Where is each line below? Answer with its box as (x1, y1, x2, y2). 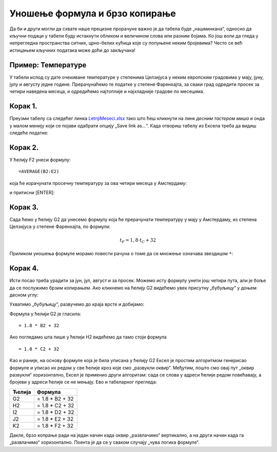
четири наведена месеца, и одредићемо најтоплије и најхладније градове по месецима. (9, 88, 205, 95)
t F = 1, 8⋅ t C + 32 (120, 237, 156, 244)
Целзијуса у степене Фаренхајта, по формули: (9, 223, 111, 230)
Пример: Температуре (9, 61, 87, 69)
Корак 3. (9, 203, 39, 212)
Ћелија (12, 388, 31, 395)
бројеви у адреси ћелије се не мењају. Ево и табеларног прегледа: (9, 379, 157, 385)
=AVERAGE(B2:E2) (18, 168, 60, 175)
